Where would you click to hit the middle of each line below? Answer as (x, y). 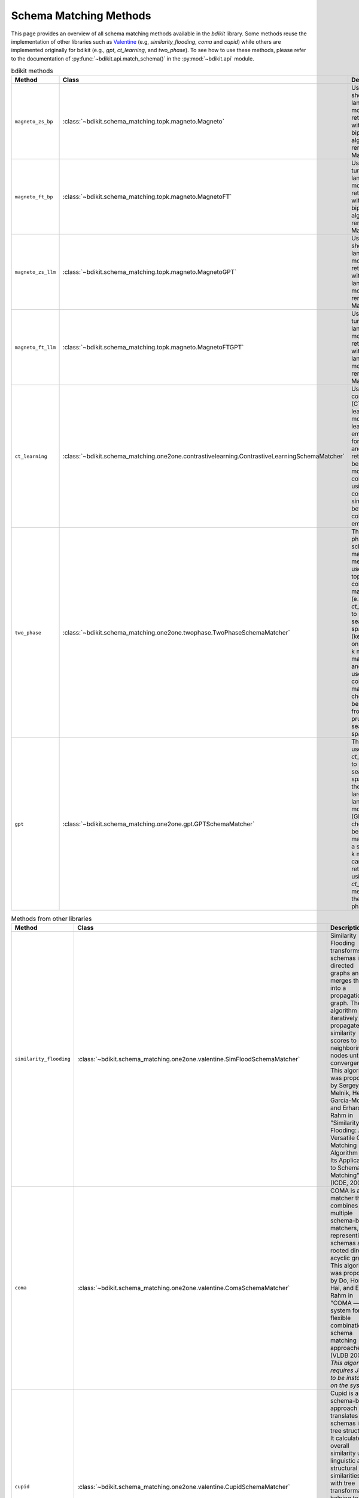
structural (344, 1468)
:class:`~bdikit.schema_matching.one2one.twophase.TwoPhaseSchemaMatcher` (176, 633)
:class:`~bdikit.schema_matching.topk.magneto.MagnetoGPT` (150, 272)
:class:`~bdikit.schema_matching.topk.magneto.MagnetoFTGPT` (153, 348)
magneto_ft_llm (35, 347)
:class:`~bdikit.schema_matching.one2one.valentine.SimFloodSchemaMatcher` (188, 1059)
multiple (341, 1213)
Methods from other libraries (51, 919)
